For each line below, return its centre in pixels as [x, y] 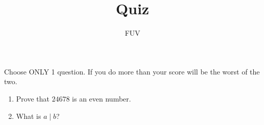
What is [29, 116]
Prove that [33, 98]
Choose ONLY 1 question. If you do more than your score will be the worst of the [132, 71]
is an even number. [101, 98]
